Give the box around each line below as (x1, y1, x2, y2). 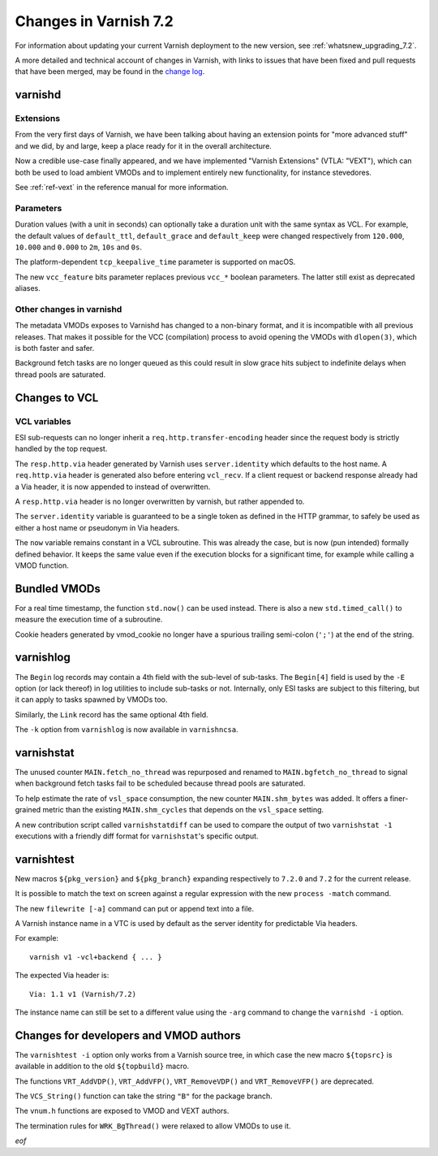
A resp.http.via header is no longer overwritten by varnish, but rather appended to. (15, 496, 305, 506)
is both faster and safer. (15, 344, 95, 353)
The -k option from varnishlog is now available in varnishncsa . (15, 725, 238, 734)
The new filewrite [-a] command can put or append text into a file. (15, 903, 255, 913)
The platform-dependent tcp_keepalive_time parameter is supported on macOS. (15, 257, 296, 267)
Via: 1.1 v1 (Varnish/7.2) (29, 989, 137, 998)
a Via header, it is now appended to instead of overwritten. (15, 482, 211, 491)
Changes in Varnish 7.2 (15, 12, 174, 30)
